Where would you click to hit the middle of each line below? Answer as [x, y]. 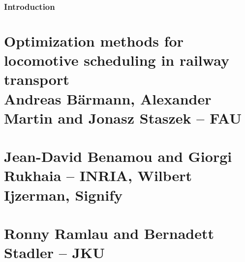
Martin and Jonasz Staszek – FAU [123, 118]
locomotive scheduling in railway [117, 60]
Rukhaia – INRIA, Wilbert [98, 175]
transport [37, 79]
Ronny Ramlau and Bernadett [109, 233]
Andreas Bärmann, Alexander [108, 98]
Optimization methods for [94, 41]
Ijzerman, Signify [63, 195]
